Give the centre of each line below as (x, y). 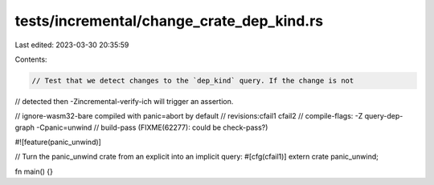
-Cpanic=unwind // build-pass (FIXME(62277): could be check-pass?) (152, 127)
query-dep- (384, 116)
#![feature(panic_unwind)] (58, 142)
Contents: (31, 59)
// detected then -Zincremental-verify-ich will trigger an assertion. (124, 101)
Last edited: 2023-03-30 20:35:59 (72, 45)
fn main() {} (34, 171)
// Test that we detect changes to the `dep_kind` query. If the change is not (193, 80)
